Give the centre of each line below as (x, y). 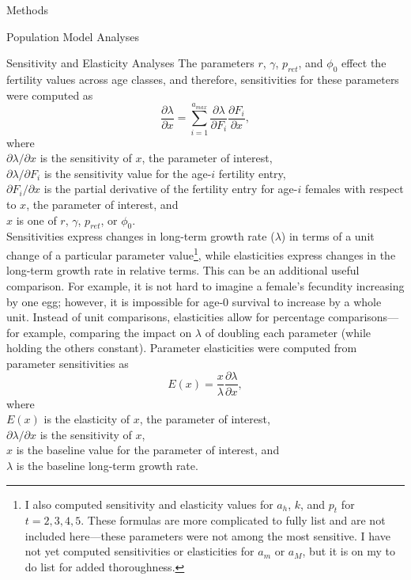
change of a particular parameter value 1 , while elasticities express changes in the (201, 254)
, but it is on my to (349, 551)
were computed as (50, 95)
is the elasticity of (87, 419)
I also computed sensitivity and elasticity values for (149, 504)
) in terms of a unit (328, 236)
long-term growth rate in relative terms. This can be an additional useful (183, 270)
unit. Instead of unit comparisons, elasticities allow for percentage (166, 317)
